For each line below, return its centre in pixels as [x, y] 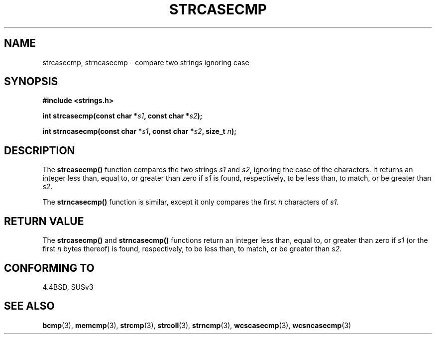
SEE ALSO [29, 306]
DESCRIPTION [40, 150]
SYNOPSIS [31, 82]
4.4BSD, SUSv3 [68, 287]
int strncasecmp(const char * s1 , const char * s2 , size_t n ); [140, 131]
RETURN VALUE [44, 221]
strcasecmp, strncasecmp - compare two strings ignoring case [146, 62]
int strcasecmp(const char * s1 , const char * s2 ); [122, 116]
